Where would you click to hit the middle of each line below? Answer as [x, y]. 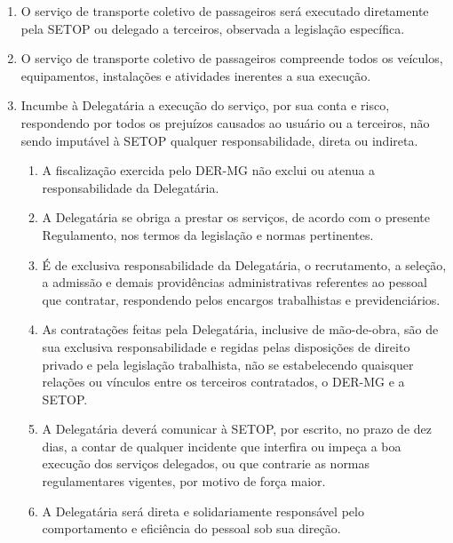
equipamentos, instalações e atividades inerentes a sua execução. [196, 75]
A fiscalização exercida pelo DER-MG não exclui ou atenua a [209, 170]
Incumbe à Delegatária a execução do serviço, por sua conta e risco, [205, 105]
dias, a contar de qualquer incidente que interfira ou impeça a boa [222, 446]
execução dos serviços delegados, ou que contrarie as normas [206, 463]
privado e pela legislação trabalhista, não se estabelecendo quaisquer [228, 364]
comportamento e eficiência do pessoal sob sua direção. [191, 528]
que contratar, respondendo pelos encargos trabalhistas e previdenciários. [241, 299]
